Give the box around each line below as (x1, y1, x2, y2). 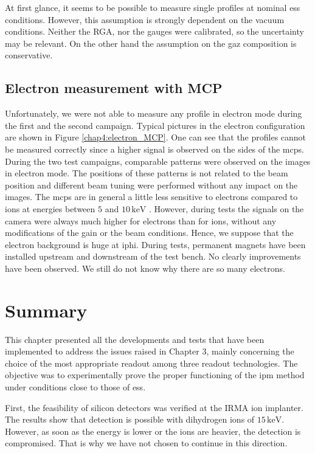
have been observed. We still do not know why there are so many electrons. (5, 261, 285, 274)
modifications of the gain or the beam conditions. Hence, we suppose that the (5, 226, 294, 239)
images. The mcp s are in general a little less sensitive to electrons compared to (5, 190, 298, 203)
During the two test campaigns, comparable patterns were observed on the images (5, 154, 311, 167)
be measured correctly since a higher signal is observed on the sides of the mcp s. (5, 142, 304, 155)
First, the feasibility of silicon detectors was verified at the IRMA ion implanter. (5, 401, 303, 413)
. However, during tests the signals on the (149, 202, 304, 215)
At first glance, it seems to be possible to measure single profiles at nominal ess (5, 1, 300, 13)
